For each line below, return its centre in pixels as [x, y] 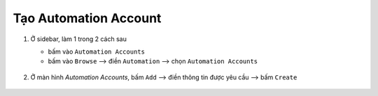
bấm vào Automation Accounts [96, 51]
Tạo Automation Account [87, 18]
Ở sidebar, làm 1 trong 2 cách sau [79, 39]
